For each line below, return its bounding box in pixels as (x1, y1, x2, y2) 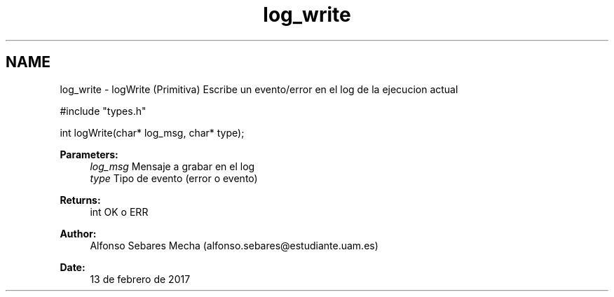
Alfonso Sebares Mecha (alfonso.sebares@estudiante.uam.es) (90, 239, 378, 251)
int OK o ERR (90, 205, 149, 218)
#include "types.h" (60, 104, 146, 117)
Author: (60, 227, 97, 240)
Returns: (60, 193, 101, 206)
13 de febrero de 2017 (90, 272, 191, 285)
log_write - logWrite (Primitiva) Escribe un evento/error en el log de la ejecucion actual (60, 83, 458, 95)
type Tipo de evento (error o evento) (90, 172, 258, 184)
